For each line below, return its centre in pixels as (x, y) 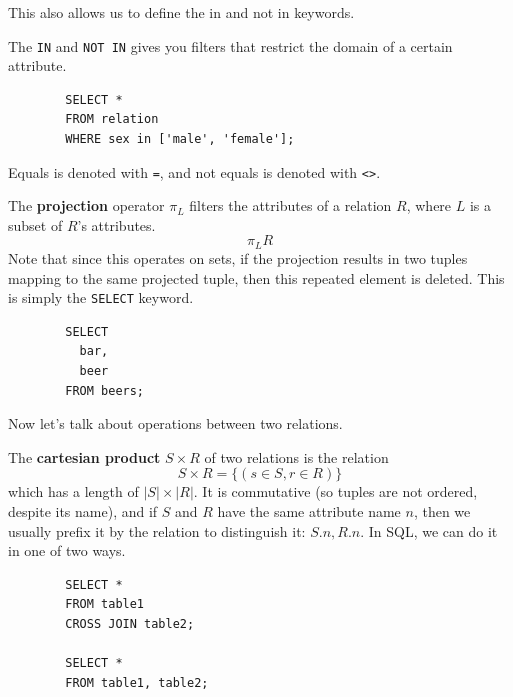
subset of (35, 224)
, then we (442, 510)
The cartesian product (84, 456)
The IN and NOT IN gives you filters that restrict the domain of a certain (230, 45)
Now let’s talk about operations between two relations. (175, 423)
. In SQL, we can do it (429, 530)
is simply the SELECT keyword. (101, 297)
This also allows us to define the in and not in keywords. (181, 12)
